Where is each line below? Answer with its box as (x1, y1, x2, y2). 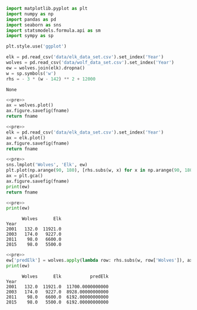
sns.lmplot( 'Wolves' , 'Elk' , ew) (6, 162, 88, 168)
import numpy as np (6, 11, 54, 17)
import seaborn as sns (6, 22, 62, 28)
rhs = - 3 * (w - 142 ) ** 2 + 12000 (6, 76, 96, 82)
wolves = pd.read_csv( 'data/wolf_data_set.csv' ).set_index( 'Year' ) (6, 59, 175, 65)
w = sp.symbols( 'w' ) (6, 71, 57, 76)
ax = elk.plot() (6, 135, 46, 141)
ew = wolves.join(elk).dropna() (6, 65, 85, 71)
